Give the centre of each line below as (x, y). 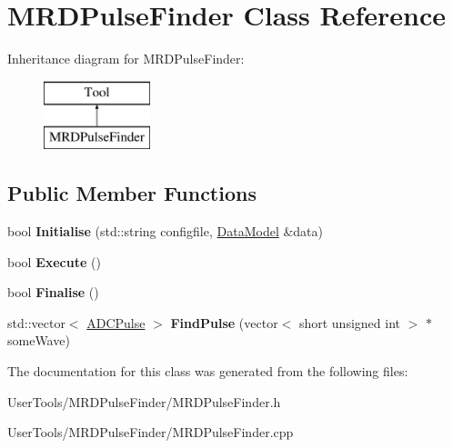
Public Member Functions (132, 193)
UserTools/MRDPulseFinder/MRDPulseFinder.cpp (151, 432)
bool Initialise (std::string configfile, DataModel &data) (166, 231)
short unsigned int (349, 322)
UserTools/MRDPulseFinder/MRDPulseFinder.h (144, 401)
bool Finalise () (53, 292)
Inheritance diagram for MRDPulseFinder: (126, 59)
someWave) (39, 340)
